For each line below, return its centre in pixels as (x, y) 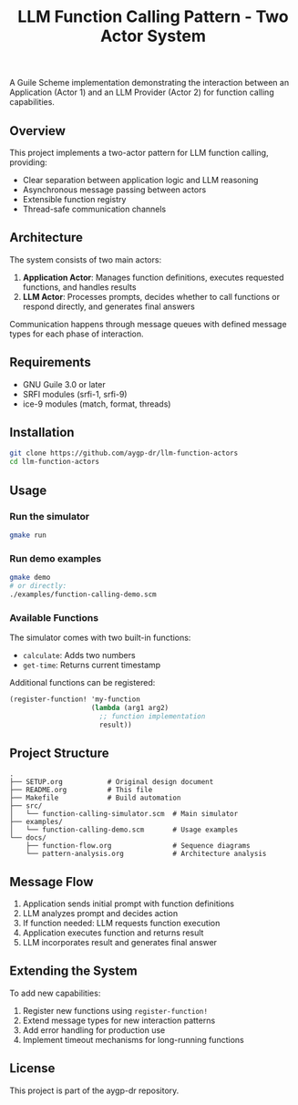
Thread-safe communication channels (94, 209)
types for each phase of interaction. (77, 334)
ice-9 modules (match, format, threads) (97, 404)
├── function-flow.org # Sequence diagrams (138, 846)
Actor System (153, 36)
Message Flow (51, 882)
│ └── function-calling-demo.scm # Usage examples (124, 830)
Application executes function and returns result (113, 933)
